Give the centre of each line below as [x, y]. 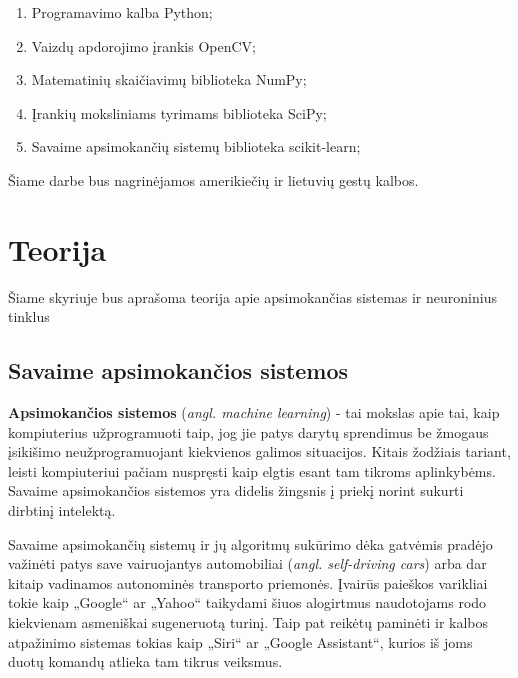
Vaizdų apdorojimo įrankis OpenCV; [144, 45]
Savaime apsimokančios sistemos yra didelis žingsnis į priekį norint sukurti [236, 490]
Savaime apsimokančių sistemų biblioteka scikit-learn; [196, 146]
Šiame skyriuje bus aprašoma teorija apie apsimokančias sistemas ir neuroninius [252, 296]
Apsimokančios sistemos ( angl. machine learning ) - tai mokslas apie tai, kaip [254, 412]
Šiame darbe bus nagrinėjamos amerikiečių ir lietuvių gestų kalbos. [213, 179]
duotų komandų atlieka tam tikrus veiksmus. [145, 661]
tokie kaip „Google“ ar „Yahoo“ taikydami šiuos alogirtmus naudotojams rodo [247, 602]
